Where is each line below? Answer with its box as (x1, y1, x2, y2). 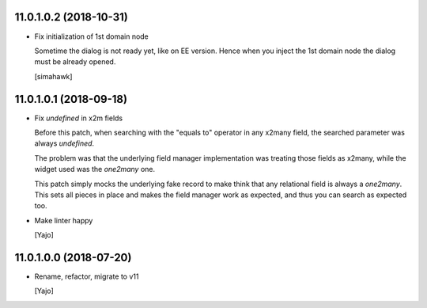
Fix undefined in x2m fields (34, 113, 123, 123)
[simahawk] (34, 71, 73, 81)
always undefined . (34, 139, 95, 148)
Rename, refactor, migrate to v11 (34, 272, 139, 281)
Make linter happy (34, 215, 93, 225)
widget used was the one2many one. (34, 165, 156, 174)
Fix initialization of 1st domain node (34, 32, 149, 41)
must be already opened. (34, 57, 116, 67)
